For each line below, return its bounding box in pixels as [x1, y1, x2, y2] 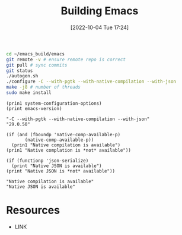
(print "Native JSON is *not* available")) [6, 168, 116, 174]
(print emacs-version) [6, 105, 62, 111]
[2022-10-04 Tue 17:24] [70, 24, 129, 31]
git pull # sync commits [6, 62, 68, 68]
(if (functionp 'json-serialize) [6, 158, 89, 164]
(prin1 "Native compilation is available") [11, 142, 120, 148]
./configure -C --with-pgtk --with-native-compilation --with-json [6, 79, 177, 84]
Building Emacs [60, 4, 139, 18]
